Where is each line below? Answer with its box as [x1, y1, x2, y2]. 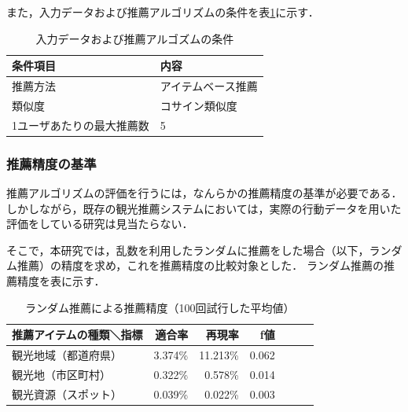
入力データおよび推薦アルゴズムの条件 [35, 30, 234, 46]
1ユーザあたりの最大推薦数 [12, 116, 149, 133]
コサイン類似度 [160, 97, 237, 113]
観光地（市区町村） [12, 366, 111, 382]
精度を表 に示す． [17, 273, 105, 289]
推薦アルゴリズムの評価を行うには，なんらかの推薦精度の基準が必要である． [6, 185, 402, 201]
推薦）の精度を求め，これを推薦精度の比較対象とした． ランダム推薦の [17, 257, 384, 274]
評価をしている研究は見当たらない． [6, 215, 193, 232]
